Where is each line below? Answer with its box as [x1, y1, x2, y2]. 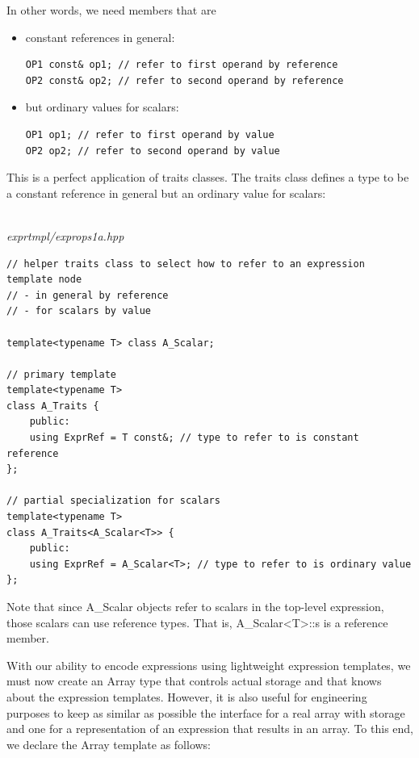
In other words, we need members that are [6, 2, 216, 18]
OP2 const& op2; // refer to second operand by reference [25, 74, 344, 86]
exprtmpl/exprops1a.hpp [6, 227, 124, 244]
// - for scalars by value [6, 305, 151, 317]
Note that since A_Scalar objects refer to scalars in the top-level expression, [6, 598, 384, 614]
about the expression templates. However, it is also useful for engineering [6, 688, 367, 705]
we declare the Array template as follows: [6, 735, 212, 752]
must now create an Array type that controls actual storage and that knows [6, 672, 382, 689]
